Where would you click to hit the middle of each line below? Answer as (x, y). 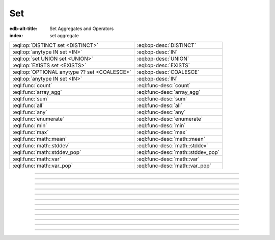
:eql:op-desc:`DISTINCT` (166, 45)
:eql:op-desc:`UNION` (163, 59)
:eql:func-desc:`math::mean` (171, 139)
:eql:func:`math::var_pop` (43, 166)
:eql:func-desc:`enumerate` (170, 119)
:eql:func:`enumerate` (38, 119)
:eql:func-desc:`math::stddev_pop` (178, 152)
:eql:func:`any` (30, 112)
